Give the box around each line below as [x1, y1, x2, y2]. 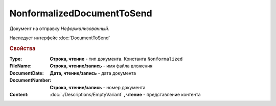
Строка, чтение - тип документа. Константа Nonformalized [50, 56, 183, 62]
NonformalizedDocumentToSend [9, 8, 153, 19]
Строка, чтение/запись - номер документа [50, 84, 146, 90]
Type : [9, 56, 22, 62]
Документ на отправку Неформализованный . [9, 25, 109, 32]
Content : [9, 91, 29, 97]
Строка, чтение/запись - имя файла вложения [50, 63, 153, 69]
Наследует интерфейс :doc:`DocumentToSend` [9, 35, 110, 41]
